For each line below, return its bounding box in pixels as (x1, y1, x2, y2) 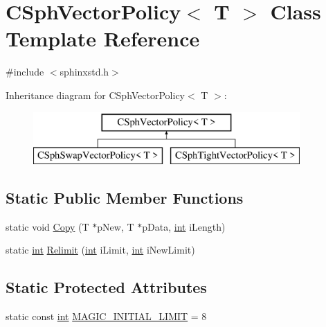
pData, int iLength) (142, 219, 226, 233)
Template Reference (6, 24, 200, 53)
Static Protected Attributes (6, 276, 207, 298)
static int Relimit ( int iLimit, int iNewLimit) (6, 242, 195, 257)
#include (6, 64, 44, 79)
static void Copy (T (6, 219, 89, 233)
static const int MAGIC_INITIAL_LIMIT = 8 (6, 309, 207, 324)
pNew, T (97, 219, 134, 233)
